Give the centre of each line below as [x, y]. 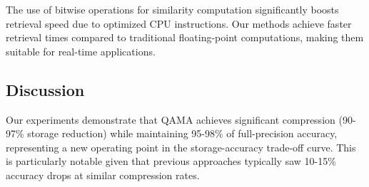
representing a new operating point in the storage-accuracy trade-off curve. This [181, 147]
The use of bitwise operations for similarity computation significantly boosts [172, 9]
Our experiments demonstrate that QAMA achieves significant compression [171, 119]
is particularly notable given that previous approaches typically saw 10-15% [171, 161]
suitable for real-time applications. [81, 51]
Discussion [45, 89]
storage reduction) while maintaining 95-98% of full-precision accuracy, [182, 133]
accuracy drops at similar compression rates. [103, 175]
